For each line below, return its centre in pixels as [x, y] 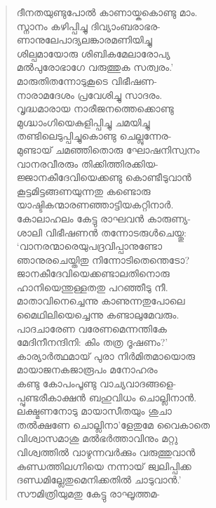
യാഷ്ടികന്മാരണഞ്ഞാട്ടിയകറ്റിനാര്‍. [95, 205]
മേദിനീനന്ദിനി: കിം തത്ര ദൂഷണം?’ [92, 342]
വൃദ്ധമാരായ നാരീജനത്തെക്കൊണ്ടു [95, 108]
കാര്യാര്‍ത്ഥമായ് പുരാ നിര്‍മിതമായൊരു [106, 355]
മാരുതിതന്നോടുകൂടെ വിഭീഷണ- [87, 80]
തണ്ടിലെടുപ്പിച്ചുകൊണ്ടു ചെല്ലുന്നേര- [94, 136]
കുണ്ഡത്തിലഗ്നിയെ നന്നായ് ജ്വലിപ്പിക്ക [104, 466]
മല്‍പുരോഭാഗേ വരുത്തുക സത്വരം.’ [95, 67]
